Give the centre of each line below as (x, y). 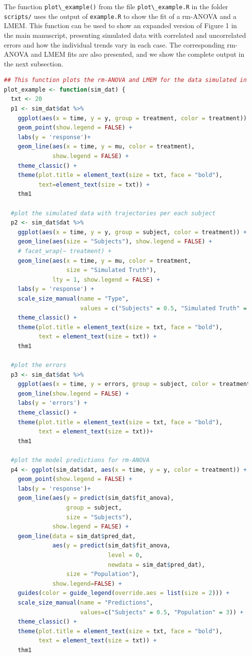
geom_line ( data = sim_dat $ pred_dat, (77, 536)
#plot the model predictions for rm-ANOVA (80, 460)
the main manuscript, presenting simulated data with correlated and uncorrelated (125, 35)
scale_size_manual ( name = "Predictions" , (85, 602)
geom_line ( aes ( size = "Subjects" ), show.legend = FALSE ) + (115, 242)
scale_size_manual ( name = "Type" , (73, 298)
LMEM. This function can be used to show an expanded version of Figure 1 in (120, 25)
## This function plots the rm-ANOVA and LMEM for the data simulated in (126, 80)
